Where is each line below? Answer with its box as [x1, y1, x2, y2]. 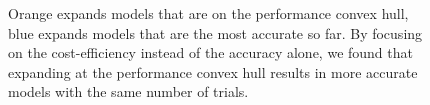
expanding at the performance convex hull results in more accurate [8, 61, 418, 82]
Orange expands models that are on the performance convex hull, [8, 3, 409, 23]
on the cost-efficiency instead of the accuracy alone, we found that [8, 42, 413, 63]
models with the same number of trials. [8, 81, 249, 102]
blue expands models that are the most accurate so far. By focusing [8, 22, 423, 43]
